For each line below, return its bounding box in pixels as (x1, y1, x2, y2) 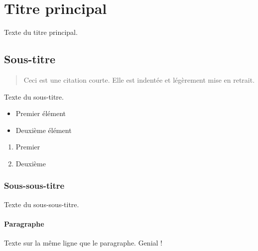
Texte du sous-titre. (4, 91, 64, 102)
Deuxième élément (15, 125, 72, 135)
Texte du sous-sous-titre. (4, 199, 79, 209)
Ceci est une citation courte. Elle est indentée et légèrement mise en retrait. (23, 74, 255, 85)
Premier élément (15, 108, 66, 119)
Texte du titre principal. (4, 27, 78, 37)
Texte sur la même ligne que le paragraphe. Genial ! (4, 238, 162, 248)
